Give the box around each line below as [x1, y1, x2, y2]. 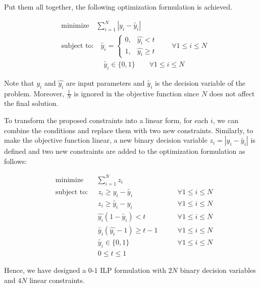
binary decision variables [180, 264, 256, 275]
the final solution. [4, 98, 59, 108]
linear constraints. [29, 274, 85, 285]
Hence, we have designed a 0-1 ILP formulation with [4, 264, 166, 275]
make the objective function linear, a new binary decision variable [4, 135, 207, 145]
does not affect [209, 88, 255, 98]
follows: [4, 155, 27, 166]
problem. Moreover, [4, 88, 65, 98]
